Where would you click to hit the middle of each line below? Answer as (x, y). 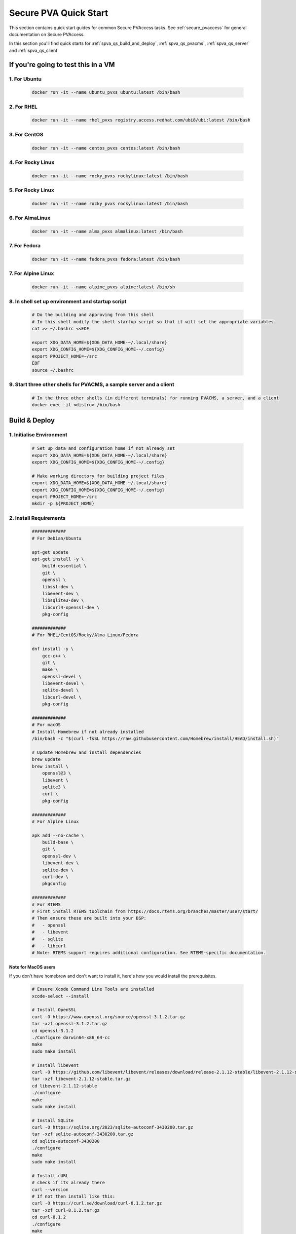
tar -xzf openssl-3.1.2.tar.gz (70, 1024)
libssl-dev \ (58, 587)
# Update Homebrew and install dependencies (87, 752)
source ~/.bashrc (53, 370)
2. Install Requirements (37, 518)
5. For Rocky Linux (32, 190)
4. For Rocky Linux (32, 162)
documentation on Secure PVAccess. (47, 34)
